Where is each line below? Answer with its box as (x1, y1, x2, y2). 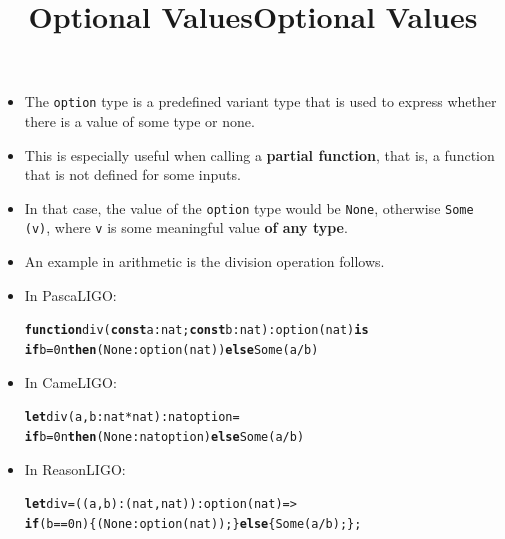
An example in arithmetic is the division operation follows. (24, 251, 385, 272)
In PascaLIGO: (24, 284, 117, 305)
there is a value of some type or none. (24, 111, 255, 132)
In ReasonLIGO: (24, 458, 126, 479)
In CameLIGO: (24, 371, 117, 392)
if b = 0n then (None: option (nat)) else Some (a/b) (24, 342, 319, 357)
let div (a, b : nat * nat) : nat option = (24, 410, 240, 425)
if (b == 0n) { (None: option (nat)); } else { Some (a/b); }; (24, 516, 362, 531)
